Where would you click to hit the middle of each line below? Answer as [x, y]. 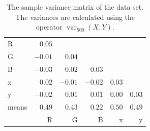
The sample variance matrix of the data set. [75, 7]
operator [49, 27]
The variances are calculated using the [75, 17]
